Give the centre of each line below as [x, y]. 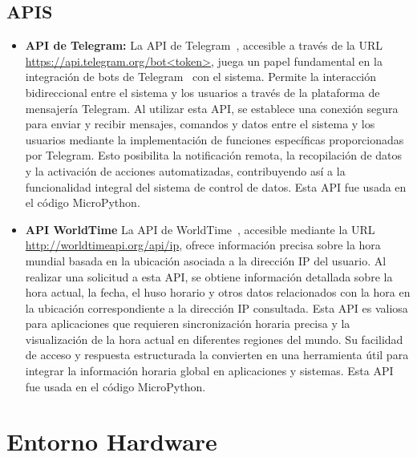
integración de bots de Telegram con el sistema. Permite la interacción [201, 77]
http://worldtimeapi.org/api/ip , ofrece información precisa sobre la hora [203, 245]
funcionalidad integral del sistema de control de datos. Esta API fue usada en [216, 186]
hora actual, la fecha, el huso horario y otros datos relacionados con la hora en [218, 292]
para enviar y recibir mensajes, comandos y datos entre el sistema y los [200, 124]
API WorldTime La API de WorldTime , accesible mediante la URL [200, 229]
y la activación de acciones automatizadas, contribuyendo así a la [185, 170]
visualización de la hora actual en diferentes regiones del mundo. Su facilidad [214, 339]
